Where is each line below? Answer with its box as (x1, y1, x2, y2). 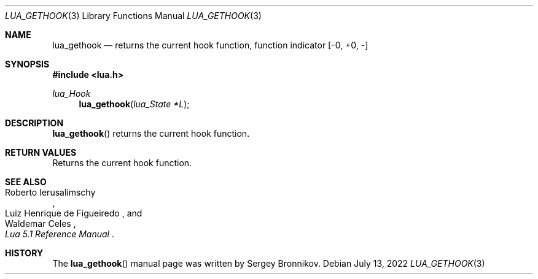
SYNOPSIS (5, 59, 50, 69)
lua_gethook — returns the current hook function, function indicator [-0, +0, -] (52, 40, 368, 50)
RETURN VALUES (5, 147, 77, 158)
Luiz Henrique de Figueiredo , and (5, 208, 142, 218)
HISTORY (5, 248, 44, 258)
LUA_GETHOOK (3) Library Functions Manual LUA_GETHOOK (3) (5, 10, 262, 21)
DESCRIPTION (5, 118, 64, 128)
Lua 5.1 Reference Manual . (5, 229, 114, 239)
